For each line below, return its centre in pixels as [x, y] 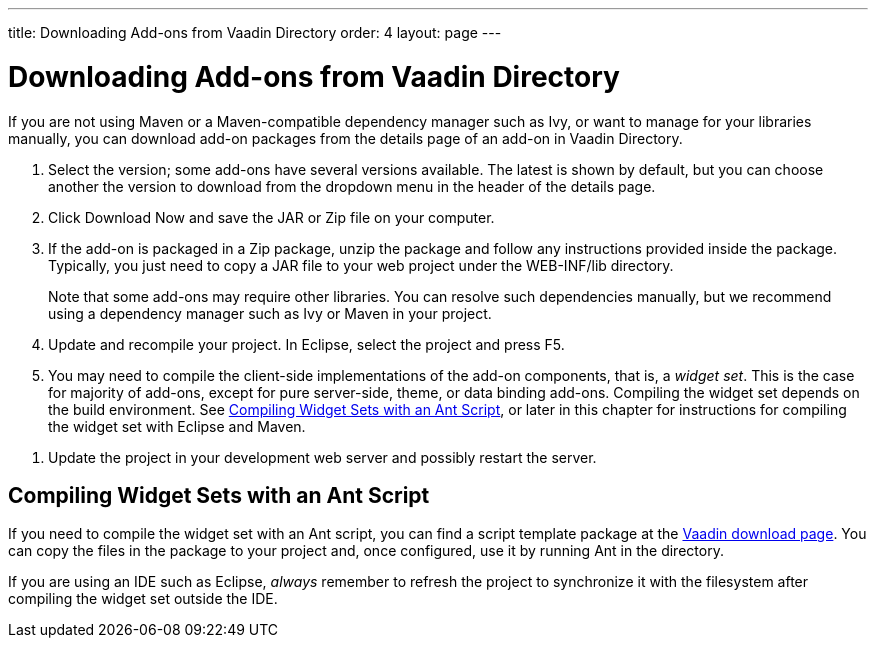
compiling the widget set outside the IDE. [143, 599]
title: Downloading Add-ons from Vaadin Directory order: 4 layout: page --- [255, 32]
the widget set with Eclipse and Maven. [177, 426]
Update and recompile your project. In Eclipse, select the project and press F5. [306, 344]
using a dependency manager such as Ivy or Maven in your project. [270, 313]
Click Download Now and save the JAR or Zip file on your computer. [271, 217]
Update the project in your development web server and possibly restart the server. [322, 457]
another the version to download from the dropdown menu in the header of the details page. [352, 186]
